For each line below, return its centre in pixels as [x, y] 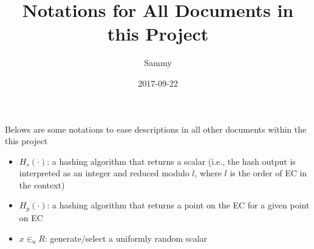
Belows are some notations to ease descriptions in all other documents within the [156, 129]
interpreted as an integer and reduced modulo [104, 173]
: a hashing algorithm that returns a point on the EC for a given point [178, 205]
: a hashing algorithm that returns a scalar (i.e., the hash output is [171, 161]
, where [208, 173]
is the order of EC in [268, 173]
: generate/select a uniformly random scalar [126, 238]
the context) [42, 184]
